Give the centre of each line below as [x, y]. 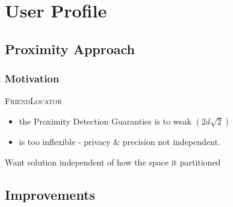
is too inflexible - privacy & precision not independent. [120, 141]
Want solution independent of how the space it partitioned [113, 162]
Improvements [50, 194]
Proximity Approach [70, 48]
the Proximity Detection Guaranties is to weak [105, 121]
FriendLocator [33, 101]
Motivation [32, 79]
